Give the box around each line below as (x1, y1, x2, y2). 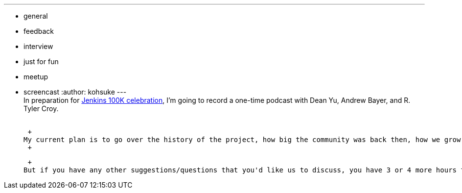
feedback (23, 27, 54, 35)
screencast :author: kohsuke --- (23, 88, 127, 96)
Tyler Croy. (23, 104, 59, 113)
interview (23, 42, 53, 50)
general (23, 12, 48, 20)
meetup (23, 72, 48, 81)
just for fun (23, 57, 59, 66)
